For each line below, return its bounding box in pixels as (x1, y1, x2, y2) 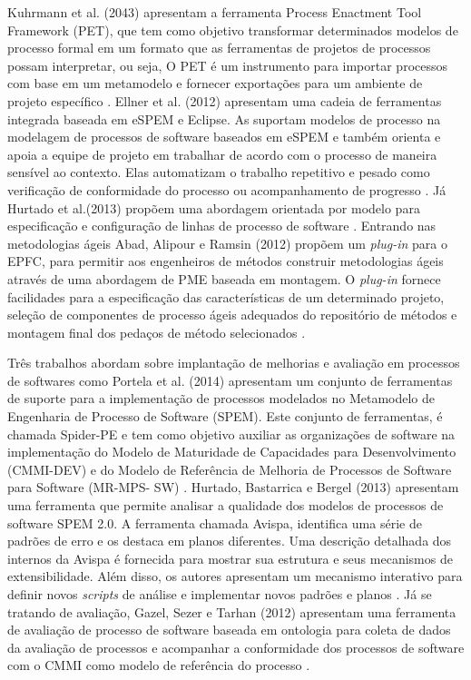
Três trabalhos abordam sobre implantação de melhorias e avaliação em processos (7, 353, 460, 372)
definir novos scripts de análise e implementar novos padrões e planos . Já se (7, 585, 432, 603)
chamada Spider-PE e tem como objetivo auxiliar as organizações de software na (7, 424, 456, 443)
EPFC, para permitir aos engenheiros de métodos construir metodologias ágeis (7, 251, 444, 271)
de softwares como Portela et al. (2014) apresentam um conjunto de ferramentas (7, 370, 453, 389)
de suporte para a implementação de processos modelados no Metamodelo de (7, 389, 436, 408)
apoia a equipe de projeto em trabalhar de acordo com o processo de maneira (7, 144, 437, 163)
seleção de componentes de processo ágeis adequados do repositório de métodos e (7, 305, 457, 324)
